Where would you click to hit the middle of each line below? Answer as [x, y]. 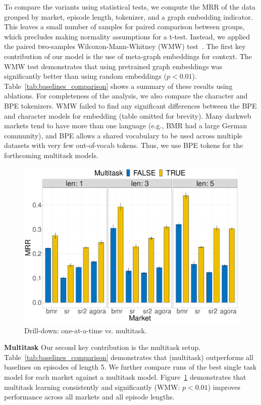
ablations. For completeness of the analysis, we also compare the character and [126, 96]
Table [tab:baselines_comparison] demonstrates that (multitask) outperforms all [129, 357]
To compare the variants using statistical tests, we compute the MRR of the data [130, 7]
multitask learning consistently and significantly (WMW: [92, 387]
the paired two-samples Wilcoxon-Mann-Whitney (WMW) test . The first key [125, 46]
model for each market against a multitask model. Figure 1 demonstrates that [125, 376]
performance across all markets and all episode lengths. [89, 397]
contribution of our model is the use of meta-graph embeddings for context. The [128, 56]
